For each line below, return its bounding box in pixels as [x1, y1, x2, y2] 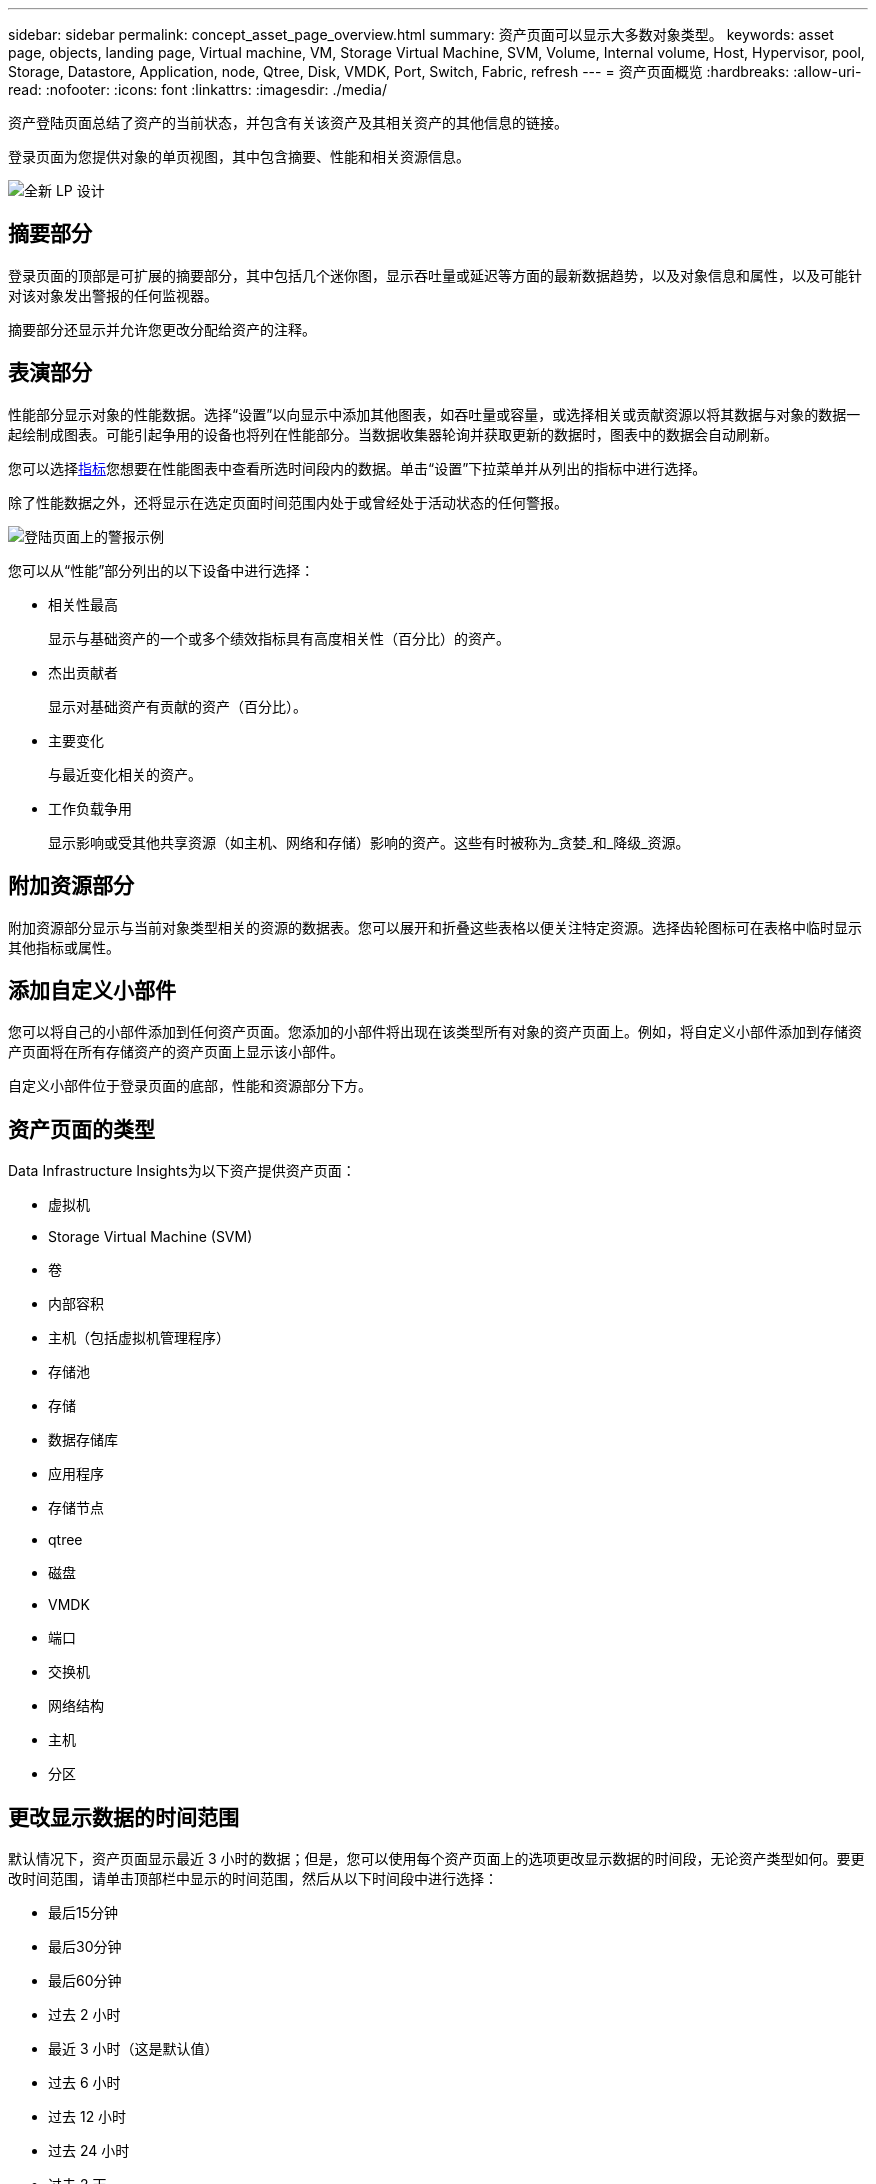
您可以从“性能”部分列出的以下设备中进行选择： [8, 561, 315, 579]
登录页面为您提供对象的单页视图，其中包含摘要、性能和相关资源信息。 [8, 148, 470, 165]
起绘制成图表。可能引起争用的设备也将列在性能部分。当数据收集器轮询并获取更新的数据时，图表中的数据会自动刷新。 [8, 425, 778, 443]
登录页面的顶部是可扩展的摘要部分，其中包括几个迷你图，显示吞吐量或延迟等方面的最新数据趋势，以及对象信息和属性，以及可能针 [8, 266, 862, 284]
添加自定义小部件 [8, 977, 176, 1003]
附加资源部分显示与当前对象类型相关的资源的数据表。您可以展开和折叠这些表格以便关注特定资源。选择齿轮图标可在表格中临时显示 [8, 918, 862, 936]
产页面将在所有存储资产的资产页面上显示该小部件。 [8, 1043, 344, 1061]
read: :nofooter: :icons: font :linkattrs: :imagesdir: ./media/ [8, 81, 387, 98]
